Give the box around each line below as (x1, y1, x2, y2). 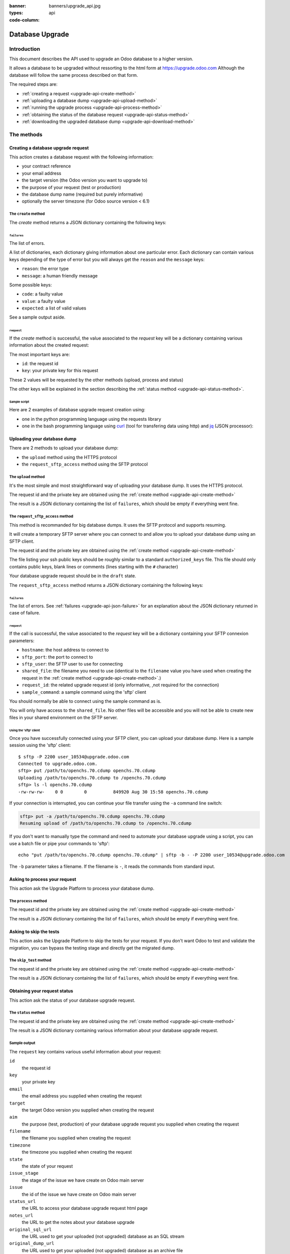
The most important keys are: (9, 351, 70, 357)
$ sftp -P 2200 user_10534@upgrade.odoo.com (18, 754, 130, 759)
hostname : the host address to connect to (22, 647, 109, 653)
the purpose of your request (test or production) (22, 184, 121, 190)
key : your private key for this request (22, 368, 99, 374)
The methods (9, 131, 43, 138)
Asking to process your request (9, 876, 77, 882)
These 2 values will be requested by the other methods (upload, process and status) (9, 377, 184, 383)
